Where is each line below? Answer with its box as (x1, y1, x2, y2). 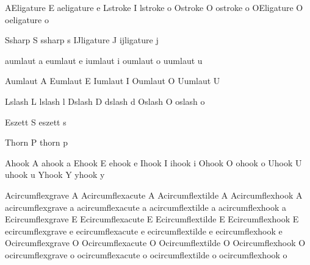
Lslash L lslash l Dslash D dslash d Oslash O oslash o (5, 94, 205, 107)
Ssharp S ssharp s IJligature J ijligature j (5, 34, 159, 46)
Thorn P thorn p (5, 136, 68, 149)
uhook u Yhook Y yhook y (5, 168, 105, 181)
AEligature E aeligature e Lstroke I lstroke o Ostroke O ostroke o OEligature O (5, 1, 303, 13)
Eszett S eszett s (5, 115, 67, 128)
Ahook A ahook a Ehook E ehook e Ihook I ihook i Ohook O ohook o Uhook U (5, 156, 302, 169)
